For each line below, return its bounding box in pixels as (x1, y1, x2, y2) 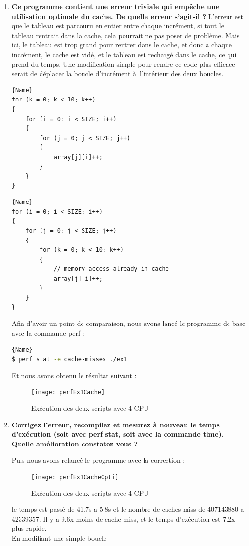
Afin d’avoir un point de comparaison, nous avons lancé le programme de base (11, 318, 246, 328)
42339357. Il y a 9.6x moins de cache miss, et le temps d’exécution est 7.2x (11, 513, 235, 524)
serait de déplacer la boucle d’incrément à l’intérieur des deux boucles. (11, 68, 224, 79)
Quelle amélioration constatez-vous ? (11, 438, 138, 448)
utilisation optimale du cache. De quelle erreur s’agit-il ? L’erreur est (11, 11, 243, 21)
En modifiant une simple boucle (11, 533, 107, 543)
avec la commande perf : (11, 328, 84, 338)
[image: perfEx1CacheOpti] (31, 474, 119, 481)
